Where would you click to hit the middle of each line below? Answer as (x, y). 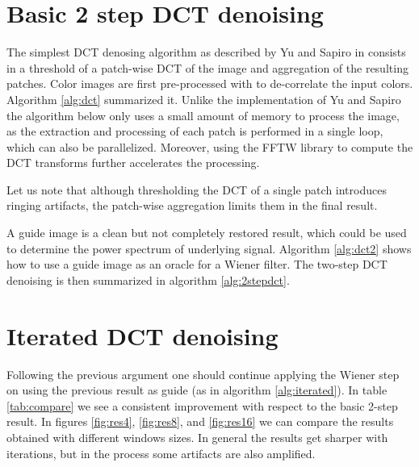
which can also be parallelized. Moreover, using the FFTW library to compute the (210, 146)
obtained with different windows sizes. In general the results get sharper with (197, 437)
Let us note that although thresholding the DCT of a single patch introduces (197, 189)
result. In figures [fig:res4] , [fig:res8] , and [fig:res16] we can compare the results (200, 421)
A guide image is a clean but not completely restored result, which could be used (207, 233)
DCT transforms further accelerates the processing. (133, 163)
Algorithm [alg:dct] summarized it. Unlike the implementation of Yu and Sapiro (204, 99)
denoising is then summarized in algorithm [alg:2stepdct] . (148, 279)
